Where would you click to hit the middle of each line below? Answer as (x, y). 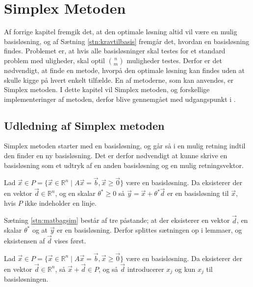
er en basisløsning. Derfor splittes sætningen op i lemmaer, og (150, 230)
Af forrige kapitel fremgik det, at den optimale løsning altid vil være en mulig (121, 32)
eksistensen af (25, 241)
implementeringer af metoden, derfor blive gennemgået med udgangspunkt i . (120, 99)
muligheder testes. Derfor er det (174, 60)
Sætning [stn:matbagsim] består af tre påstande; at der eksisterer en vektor (117, 220)
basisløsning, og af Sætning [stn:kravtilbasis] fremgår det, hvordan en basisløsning (127, 41)
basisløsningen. (26, 279)
